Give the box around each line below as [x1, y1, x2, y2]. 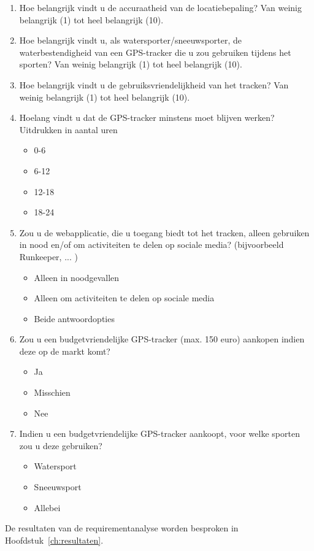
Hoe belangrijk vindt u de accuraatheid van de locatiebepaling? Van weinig [19, 1, 302, 13]
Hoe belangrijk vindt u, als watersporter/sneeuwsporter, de [19, 34, 242, 47]
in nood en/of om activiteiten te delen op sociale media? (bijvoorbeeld [19, 238, 284, 251]
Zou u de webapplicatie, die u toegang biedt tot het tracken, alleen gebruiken [19, 226, 310, 239]
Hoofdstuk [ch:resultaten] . [5, 533, 104, 546]
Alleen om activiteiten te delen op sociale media [34, 291, 215, 304]
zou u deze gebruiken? [19, 439, 102, 452]
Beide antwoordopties [34, 312, 115, 325]
